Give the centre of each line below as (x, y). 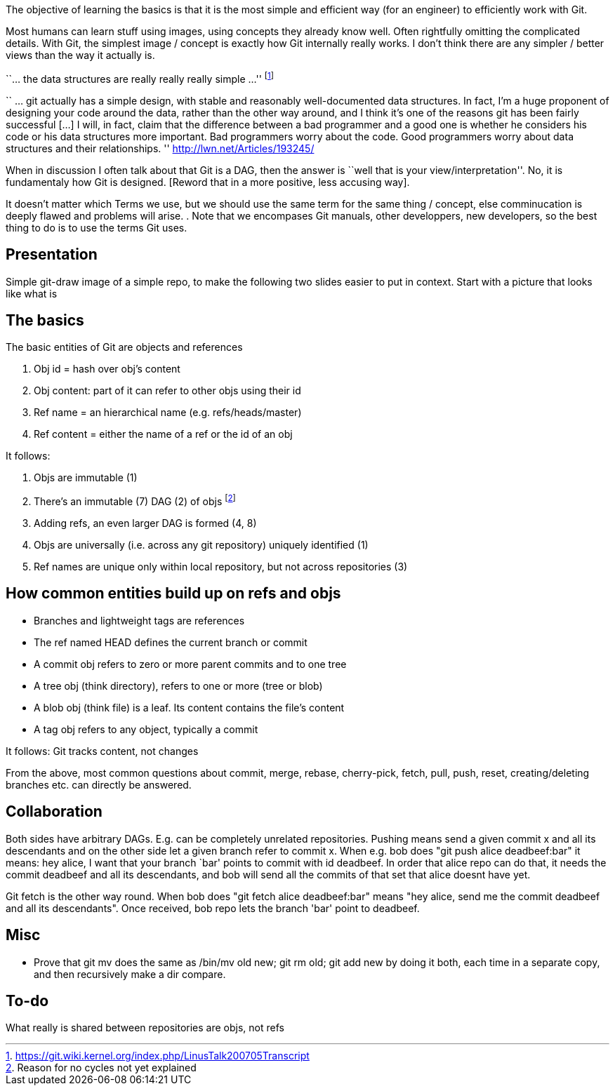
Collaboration (54, 812)
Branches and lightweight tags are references (139, 620)
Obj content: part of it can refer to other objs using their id (167, 391)
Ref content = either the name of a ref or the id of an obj (163, 434)
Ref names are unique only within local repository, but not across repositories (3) (221, 567)
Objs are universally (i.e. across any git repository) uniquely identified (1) (201, 545)
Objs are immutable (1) (86, 478)
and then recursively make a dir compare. (130, 974)
